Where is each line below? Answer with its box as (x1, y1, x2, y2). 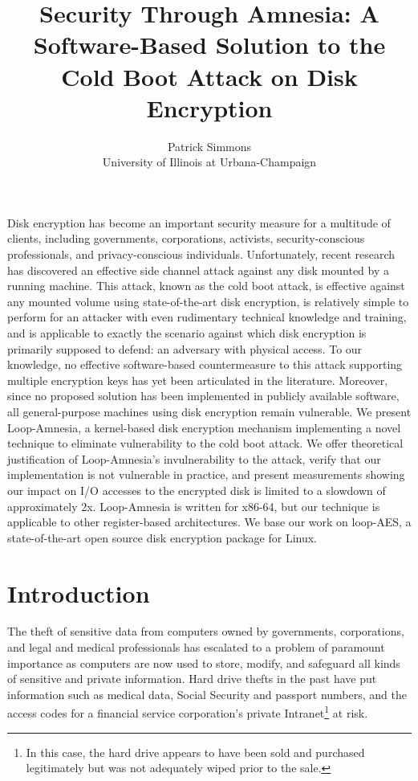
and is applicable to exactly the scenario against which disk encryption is (7, 325, 367, 341)
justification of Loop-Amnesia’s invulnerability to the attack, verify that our (7, 450, 381, 467)
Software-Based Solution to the (33, 28, 386, 61)
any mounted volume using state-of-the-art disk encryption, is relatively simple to (7, 292, 409, 309)
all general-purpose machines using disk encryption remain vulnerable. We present (7, 403, 412, 419)
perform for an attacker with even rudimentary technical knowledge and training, (7, 309, 407, 325)
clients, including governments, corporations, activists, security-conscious (7, 230, 365, 247)
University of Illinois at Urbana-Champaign (102, 153, 317, 170)
